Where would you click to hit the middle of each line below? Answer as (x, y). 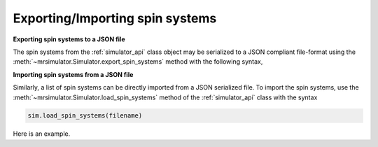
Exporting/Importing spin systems (115, 18)
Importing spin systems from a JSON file (73, 74)
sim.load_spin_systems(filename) (85, 116)
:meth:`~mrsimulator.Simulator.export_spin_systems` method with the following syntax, (138, 62)
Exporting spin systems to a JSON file (69, 39)
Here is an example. (42, 134)
